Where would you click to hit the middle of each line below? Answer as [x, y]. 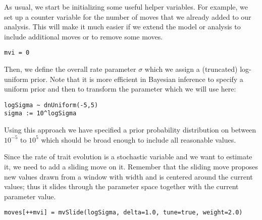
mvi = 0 [17, 53]
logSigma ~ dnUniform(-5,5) [51, 105]
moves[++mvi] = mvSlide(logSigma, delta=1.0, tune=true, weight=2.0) [123, 213]
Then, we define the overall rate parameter [70, 69]
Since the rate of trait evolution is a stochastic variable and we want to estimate [128, 157]
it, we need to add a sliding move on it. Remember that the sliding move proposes [131, 166]
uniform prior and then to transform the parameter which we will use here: [120, 89]
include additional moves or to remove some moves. [84, 36]
